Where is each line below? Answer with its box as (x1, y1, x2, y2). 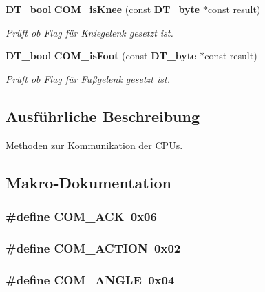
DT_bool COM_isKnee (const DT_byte (6, 2, 200, 16)
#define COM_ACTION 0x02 (6, 239, 181, 256)
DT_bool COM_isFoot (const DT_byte (6, 48, 197, 63)
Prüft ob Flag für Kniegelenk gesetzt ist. (6, 25, 173, 39)
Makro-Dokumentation (6, 171, 171, 193)
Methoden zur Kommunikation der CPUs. (6, 137, 183, 152)
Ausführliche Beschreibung (6, 105, 200, 126)
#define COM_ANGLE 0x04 (6, 271, 175, 288)
